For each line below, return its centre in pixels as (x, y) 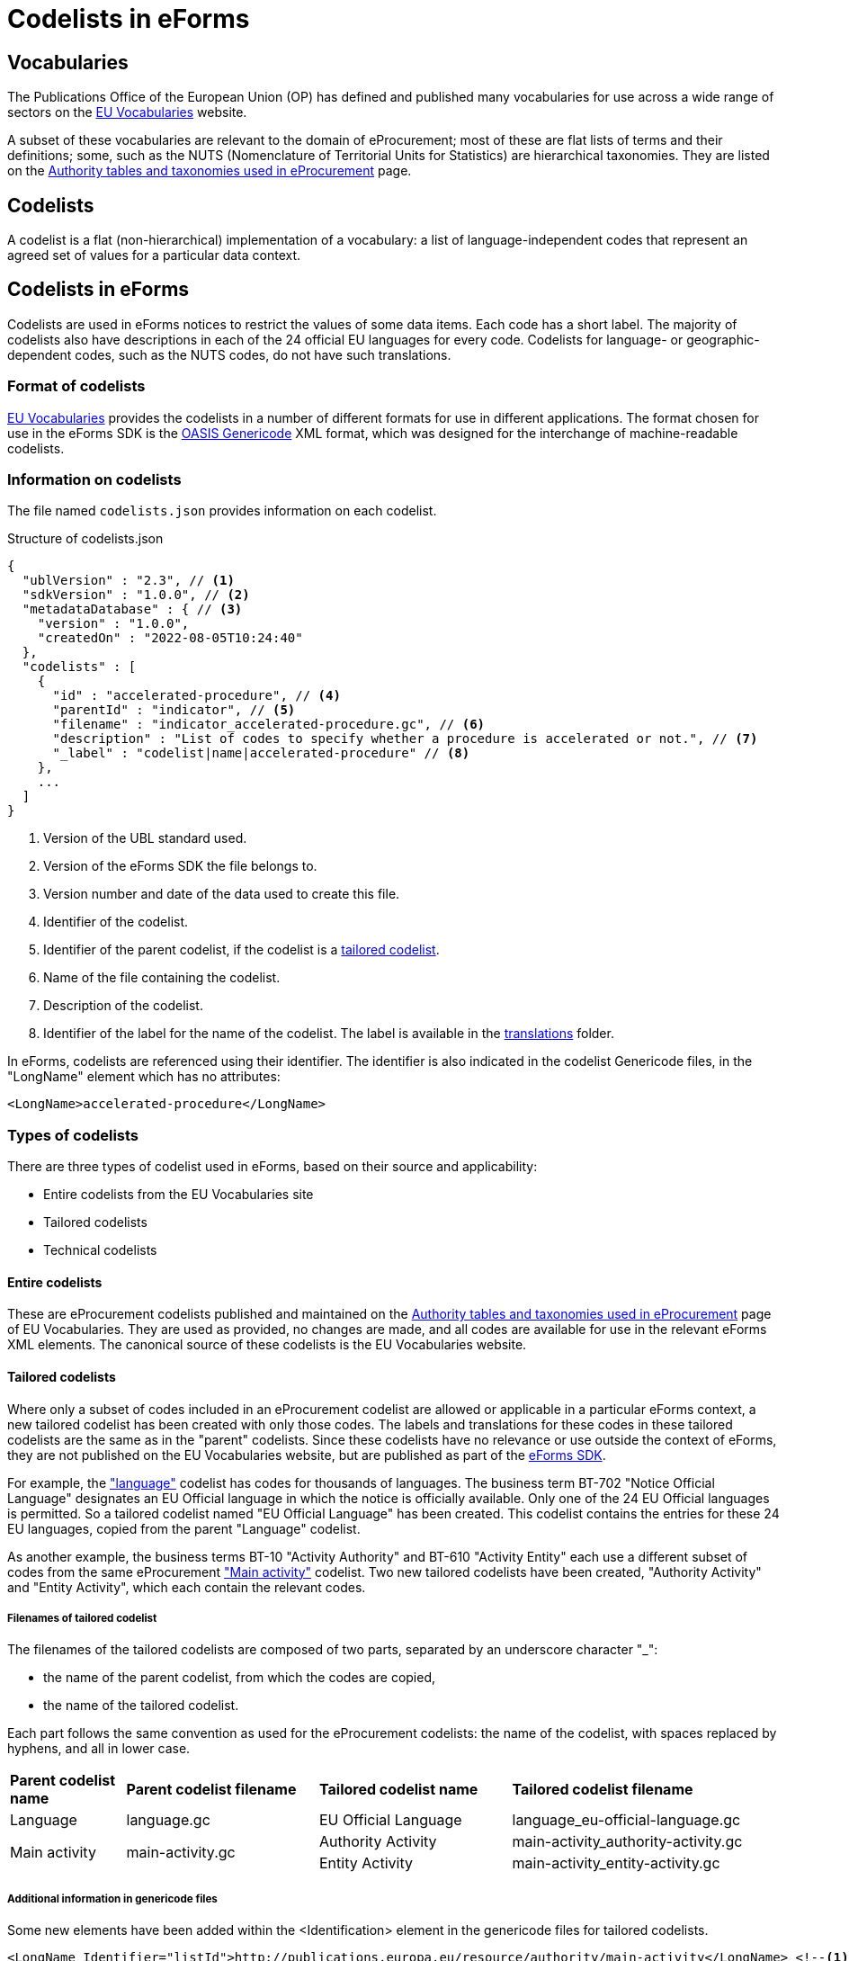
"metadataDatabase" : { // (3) (132, 609)
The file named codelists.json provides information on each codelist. (222, 511)
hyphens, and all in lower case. (99, 1749)
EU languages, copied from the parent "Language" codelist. (184, 1528)
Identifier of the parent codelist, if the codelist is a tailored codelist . (241, 950)
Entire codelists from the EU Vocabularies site (179, 1195)
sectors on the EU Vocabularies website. (127, 112)
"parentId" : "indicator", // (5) (174, 710)
